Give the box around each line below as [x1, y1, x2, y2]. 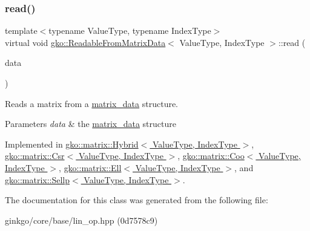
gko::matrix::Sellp [5, 173, 70, 186]
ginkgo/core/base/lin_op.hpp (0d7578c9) [5, 213, 158, 226]
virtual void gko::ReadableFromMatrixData [5, 36, 166, 48]
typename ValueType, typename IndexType [48, 24, 211, 37]
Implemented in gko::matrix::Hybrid [5, 137, 139, 150]
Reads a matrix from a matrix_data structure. [5, 97, 179, 109]
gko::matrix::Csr [5, 149, 65, 162]
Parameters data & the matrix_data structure [5, 117, 176, 130]
